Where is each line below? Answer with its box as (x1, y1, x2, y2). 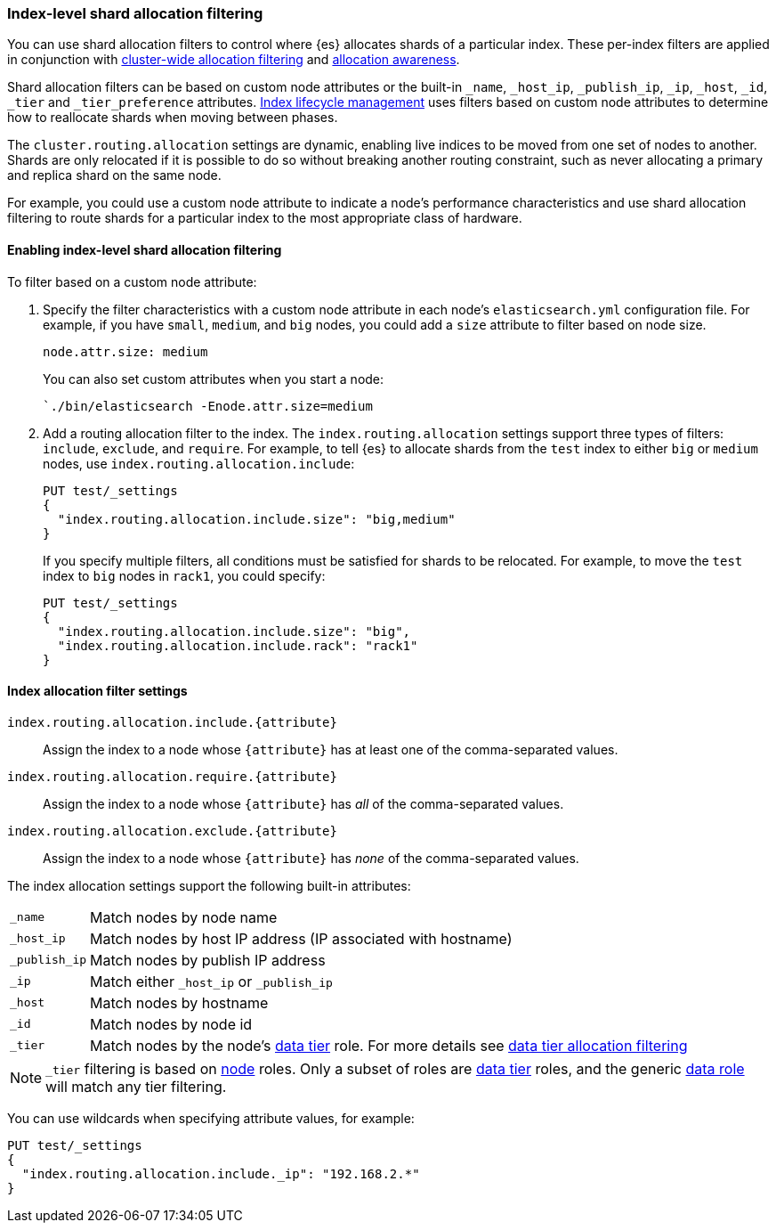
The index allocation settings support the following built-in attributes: (7, 877, 411, 893)
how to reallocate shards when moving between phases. (7, 110, 338, 126)
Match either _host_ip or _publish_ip (90, 972, 333, 990)
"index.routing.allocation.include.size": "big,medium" (57, 511, 456, 526)
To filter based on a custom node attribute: (7, 273, 257, 289)
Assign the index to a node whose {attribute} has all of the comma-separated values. (43, 795, 564, 811)
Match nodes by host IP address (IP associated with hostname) (90, 929, 513, 948)
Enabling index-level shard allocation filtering (7, 241, 282, 257)
